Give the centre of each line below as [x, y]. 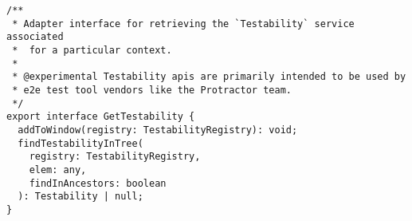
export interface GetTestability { [101, 117]
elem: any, [58, 170]
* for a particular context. [92, 50]
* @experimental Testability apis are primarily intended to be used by [209, 77]
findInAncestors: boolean [98, 183]
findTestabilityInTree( [80, 143]
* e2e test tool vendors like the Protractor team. [152, 90]
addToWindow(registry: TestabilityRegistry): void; [158, 130]
